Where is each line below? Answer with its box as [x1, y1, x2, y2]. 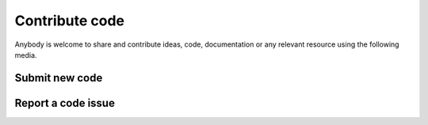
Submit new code [14, 71, 103, 85]
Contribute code [14, 12, 125, 29]
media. [14, 50, 37, 59]
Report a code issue [14, 96, 115, 110]
